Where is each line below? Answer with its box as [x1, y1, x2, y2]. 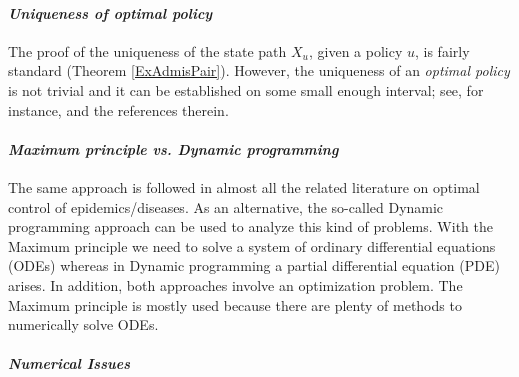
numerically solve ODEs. [8, 314, 159, 335]
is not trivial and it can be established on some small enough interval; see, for [8, 79, 484, 100]
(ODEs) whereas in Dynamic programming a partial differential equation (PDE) [8, 255, 500, 276]
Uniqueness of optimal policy [8, 2, 213, 23]
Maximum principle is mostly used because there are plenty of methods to [8, 294, 462, 315]
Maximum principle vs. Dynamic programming [8, 138, 339, 159]
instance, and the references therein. [8, 99, 229, 120]
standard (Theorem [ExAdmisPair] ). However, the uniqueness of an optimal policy [8, 60, 510, 81]
